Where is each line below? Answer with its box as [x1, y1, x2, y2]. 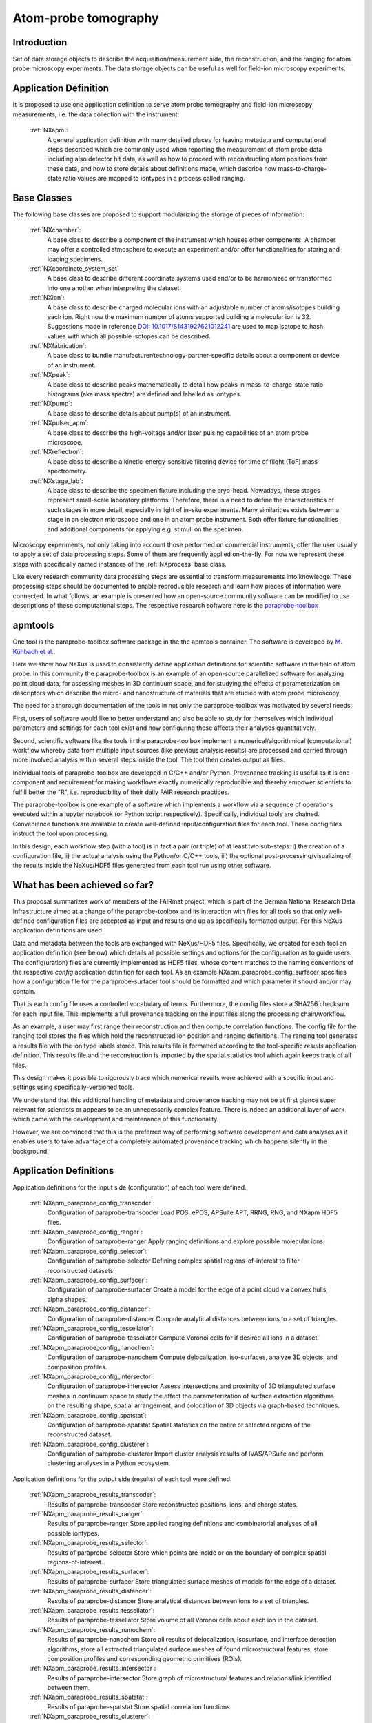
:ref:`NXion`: [30, 294, 65, 302]
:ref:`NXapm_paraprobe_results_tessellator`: [30, 1606, 155, 1614]
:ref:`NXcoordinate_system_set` [30, 264, 120, 272]
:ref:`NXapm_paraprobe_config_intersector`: [30, 1372, 155, 1380]
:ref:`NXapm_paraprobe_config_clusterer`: [30, 1440, 149, 1448]
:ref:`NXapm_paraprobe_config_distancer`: [30, 1305, 151, 1313]
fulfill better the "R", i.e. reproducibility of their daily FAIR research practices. [12, 788, 230, 796]
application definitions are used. [12, 926, 104, 935]
